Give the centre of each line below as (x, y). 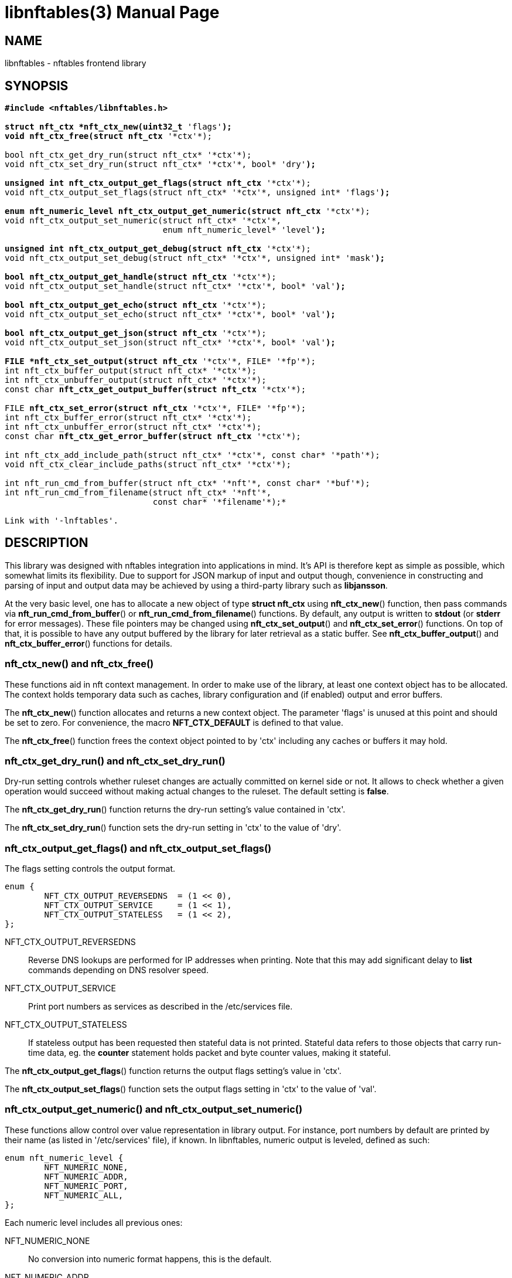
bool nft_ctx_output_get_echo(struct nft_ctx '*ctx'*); (136, 305)
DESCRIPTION (47, 543)
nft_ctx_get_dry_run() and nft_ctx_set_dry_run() (115, 761)
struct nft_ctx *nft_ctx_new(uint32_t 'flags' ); (118, 127)
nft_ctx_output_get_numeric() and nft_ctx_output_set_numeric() (154, 1109)
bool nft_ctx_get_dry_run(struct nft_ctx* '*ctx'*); (128, 155)
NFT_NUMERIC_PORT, (86, 1186)
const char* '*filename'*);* (219, 502)
